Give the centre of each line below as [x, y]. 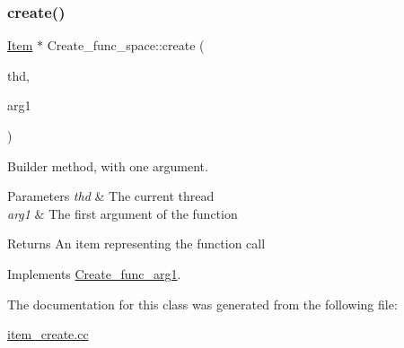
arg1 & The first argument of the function [123, 213]
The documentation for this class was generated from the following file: [202, 304]
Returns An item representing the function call [136, 244]
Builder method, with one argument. [108, 165]
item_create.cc [48, 334]
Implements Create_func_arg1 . [94, 273]
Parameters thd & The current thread [111, 196]
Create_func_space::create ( [126, 45]
